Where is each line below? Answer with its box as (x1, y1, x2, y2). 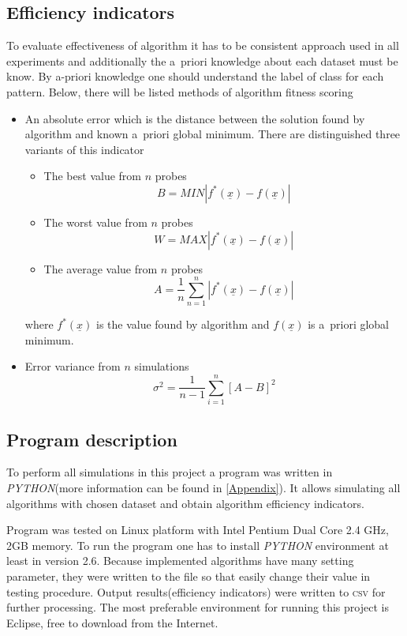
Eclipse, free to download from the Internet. (6, 614, 218, 630)
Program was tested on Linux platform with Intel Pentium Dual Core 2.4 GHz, (6, 521, 389, 538)
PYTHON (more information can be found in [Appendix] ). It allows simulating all (6, 479, 401, 495)
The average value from (43, 260, 158, 277)
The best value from (43, 167, 141, 184)
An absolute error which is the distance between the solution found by (24, 110, 365, 126)
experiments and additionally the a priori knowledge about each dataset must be (6, 52, 398, 69)
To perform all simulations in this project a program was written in (6, 464, 333, 480)
